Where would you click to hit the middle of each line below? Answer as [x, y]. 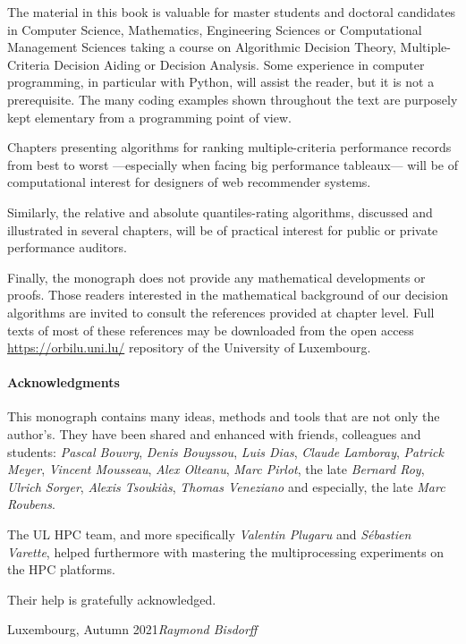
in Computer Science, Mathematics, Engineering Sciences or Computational [215, 29]
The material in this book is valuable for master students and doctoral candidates [232, 12]
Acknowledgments [64, 382]
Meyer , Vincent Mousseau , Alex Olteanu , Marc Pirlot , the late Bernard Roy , [216, 469]
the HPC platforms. [61, 569]
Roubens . [31, 504]
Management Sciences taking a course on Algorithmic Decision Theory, [202, 47]
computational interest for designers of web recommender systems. [189, 182]
